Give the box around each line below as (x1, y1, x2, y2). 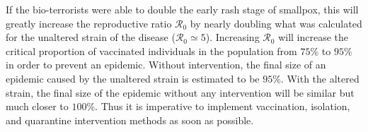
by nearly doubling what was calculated (190, 16, 362, 30)
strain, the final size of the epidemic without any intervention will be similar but (6, 85, 355, 100)
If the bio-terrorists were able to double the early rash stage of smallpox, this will (6, 2, 359, 16)
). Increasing (205, 30, 260, 44)
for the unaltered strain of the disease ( (6, 30, 176, 44)
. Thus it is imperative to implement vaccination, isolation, (95, 99, 350, 114)
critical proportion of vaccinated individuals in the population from (6, 43, 297, 58)
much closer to (6, 99, 69, 114)
